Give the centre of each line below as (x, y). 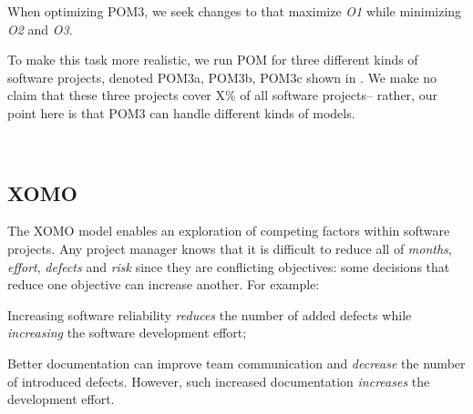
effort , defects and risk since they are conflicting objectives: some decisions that (229, 266)
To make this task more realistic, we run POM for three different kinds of (213, 60)
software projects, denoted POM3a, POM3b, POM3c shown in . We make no (222, 77)
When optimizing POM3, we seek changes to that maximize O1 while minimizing (235, 11)
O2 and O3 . (40, 29)
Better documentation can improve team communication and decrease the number (236, 363)
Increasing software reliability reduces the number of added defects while (210, 314)
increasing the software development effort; (127, 333)
